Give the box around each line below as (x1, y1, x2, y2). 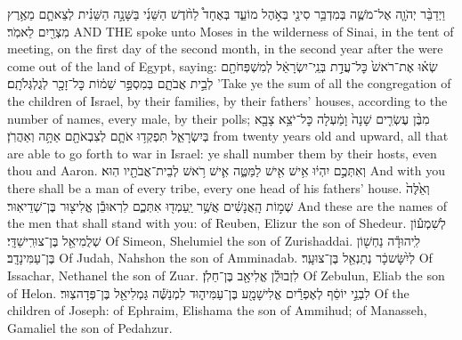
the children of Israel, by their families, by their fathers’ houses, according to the (7, 91, 448, 109)
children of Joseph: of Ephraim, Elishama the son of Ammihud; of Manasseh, (7, 301, 427, 320)
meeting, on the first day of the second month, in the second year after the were (7, 39, 443, 58)
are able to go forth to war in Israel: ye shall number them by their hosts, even (7, 143, 437, 162)
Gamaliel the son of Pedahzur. (7, 318, 173, 336)
